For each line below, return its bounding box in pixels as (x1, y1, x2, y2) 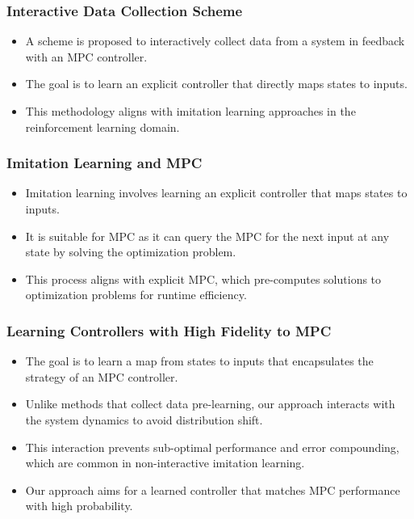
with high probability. (25, 497, 133, 514)
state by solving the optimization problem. (25, 243, 236, 260)
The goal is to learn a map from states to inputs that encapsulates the (25, 352, 374, 369)
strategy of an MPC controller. (25, 368, 178, 385)
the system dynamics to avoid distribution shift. (25, 411, 263, 428)
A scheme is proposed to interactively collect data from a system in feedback (25, 32, 405, 49)
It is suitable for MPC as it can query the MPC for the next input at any (25, 227, 390, 244)
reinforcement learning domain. (25, 118, 180, 135)
